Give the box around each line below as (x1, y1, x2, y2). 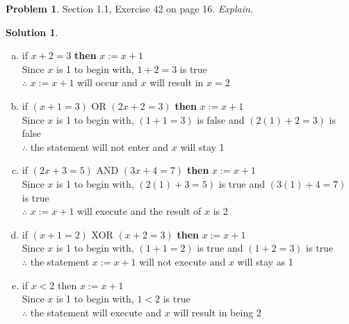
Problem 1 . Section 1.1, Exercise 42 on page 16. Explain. (6, 1, 254, 15)
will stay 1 (180, 139, 225, 154)
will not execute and (139, 254, 226, 268)
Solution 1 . (6, 24, 58, 39)
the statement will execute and (30, 305, 161, 319)
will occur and (77, 75, 138, 90)
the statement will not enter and (30, 139, 169, 154)
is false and (197, 112, 245, 127)
